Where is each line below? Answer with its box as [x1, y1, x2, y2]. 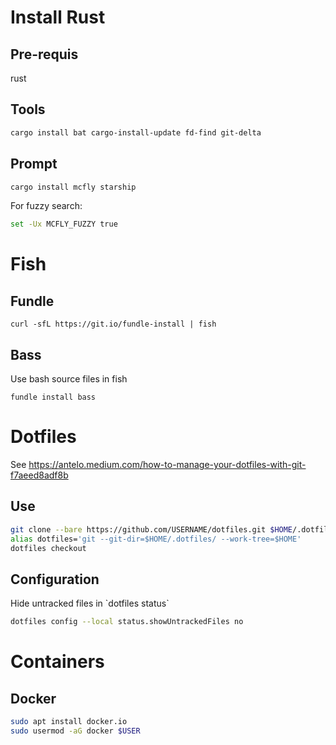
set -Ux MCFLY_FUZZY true [10, 219, 118, 230]
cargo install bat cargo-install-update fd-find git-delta [10, 127, 262, 138]
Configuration [10, 571, 100, 588]
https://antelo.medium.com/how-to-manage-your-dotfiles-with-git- [28, 459, 307, 470]
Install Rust [10, 6, 106, 29]
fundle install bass [10, 392, 97, 403]
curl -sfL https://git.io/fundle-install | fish [10, 319, 217, 330]
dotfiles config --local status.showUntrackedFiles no [10, 617, 244, 627]
